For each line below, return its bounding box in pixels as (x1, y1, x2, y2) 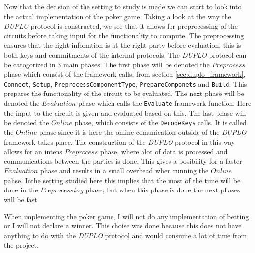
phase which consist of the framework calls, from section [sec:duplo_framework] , (4, 69, 246, 79)
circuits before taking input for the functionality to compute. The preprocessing (4, 30, 244, 40)
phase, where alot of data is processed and (100, 146, 227, 157)
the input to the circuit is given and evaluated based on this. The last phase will (4, 107, 246, 118)
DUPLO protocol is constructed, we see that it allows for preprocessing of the (4, 21, 238, 31)
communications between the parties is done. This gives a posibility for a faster (4, 156, 242, 166)
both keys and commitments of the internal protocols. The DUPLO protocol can (4, 49, 247, 60)
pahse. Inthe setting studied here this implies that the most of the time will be (4, 175, 241, 185)
